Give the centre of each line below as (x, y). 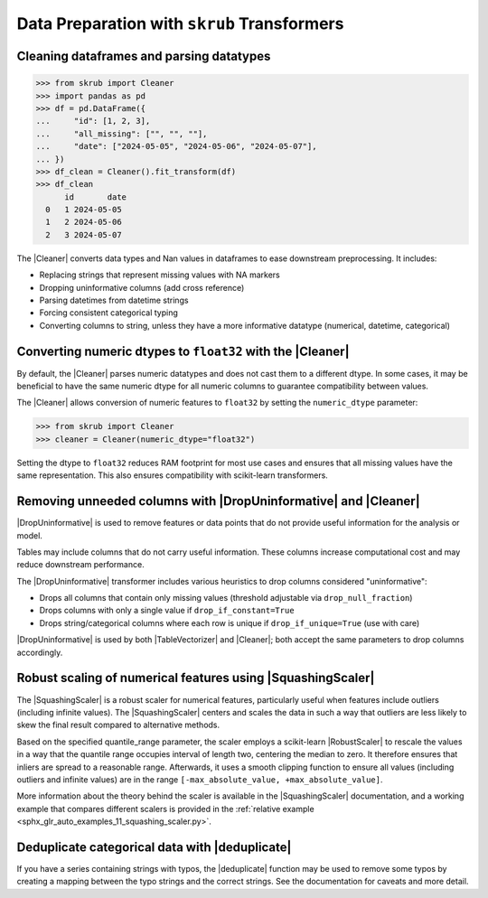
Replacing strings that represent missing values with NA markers (160, 275)
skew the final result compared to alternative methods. (118, 725)
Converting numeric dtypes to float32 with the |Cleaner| (183, 351)
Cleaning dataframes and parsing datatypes (144, 56)
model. (29, 535)
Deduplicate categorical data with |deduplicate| (154, 847)
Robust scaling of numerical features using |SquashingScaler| (196, 678)
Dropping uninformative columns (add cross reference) (142, 287)
